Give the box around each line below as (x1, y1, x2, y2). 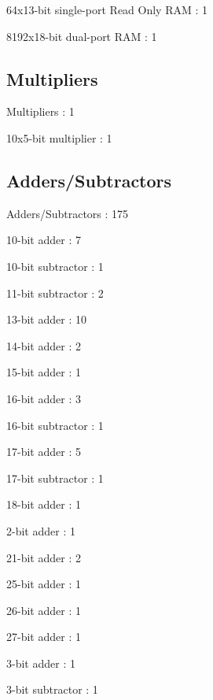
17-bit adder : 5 (6, 443, 81, 460)
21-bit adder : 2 (6, 549, 81, 565)
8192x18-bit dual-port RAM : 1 (6, 28, 157, 44)
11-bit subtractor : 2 (6, 284, 104, 301)
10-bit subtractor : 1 (6, 257, 104, 274)
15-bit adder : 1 (6, 364, 81, 380)
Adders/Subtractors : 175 (6, 205, 129, 221)
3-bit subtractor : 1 (6, 681, 98, 698)
